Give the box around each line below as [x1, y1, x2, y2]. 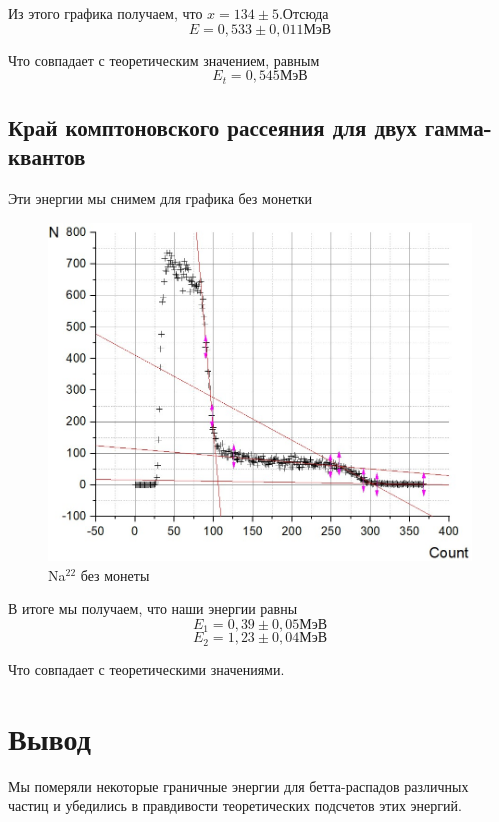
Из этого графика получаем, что [8, 3, 203, 23]
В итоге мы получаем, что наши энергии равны [8, 598, 298, 619]
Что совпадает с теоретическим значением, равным [8, 49, 320, 70]
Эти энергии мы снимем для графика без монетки [8, 188, 313, 209]
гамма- [424, 112, 492, 143]
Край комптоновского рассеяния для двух [8, 112, 417, 143]
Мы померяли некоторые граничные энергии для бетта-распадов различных [8, 775, 469, 796]
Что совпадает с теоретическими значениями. [8, 658, 285, 679]
